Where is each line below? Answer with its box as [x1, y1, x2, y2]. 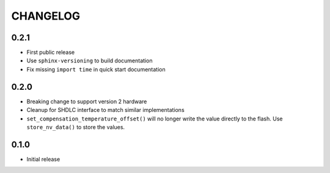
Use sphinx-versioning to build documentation [26, 57, 153, 64]
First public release [26, 49, 75, 56]
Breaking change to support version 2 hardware [26, 98, 147, 105]
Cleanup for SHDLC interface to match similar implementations [26, 106, 185, 114]
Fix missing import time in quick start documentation [26, 65, 166, 73]
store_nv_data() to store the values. [26, 123, 125, 131]
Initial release [26, 155, 61, 163]
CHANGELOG [11, 9, 81, 23]
